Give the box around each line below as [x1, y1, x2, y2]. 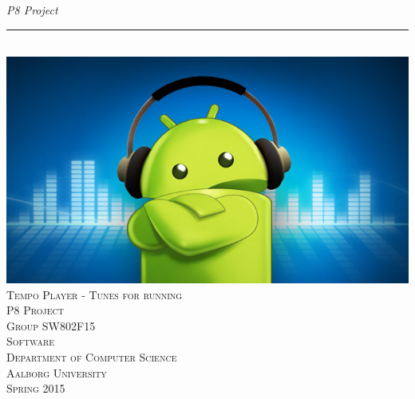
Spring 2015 [6, 380, 65, 397]
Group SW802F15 [6, 317, 96, 334]
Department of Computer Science [6, 349, 177, 365]
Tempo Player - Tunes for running [6, 286, 183, 302]
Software [6, 333, 55, 350]
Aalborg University [6, 364, 107, 381]
